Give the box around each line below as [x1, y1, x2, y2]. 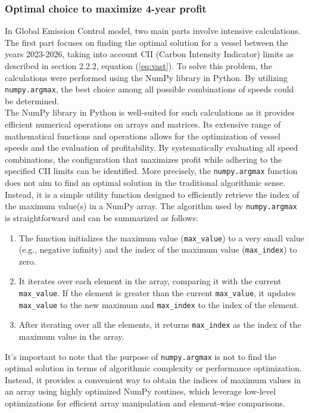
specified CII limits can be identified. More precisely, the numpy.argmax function [5, 164, 298, 177]
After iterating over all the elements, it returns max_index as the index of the [18, 318, 301, 331]
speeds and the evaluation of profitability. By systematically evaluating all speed [5, 141, 298, 154]
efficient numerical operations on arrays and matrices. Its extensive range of [5, 118, 281, 131]
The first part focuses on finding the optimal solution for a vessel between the [5, 36, 288, 48]
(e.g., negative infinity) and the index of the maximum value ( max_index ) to [18, 243, 297, 256]
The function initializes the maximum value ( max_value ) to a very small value [18, 231, 304, 244]
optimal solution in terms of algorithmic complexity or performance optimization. [5, 362, 302, 374]
